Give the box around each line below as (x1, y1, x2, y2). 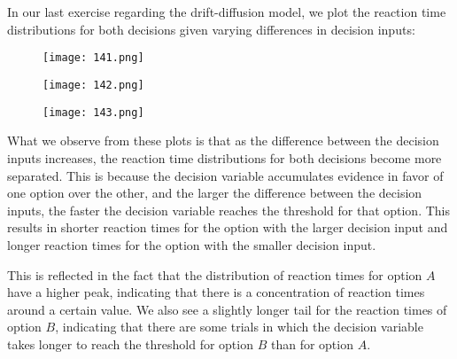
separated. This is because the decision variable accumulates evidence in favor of (7, 166, 444, 184)
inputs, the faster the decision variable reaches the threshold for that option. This (7, 200, 451, 219)
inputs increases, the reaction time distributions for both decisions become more (7, 148, 442, 167)
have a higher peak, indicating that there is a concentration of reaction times (7, 283, 425, 301)
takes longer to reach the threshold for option (7, 334, 253, 353)
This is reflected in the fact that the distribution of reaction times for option (7, 265, 422, 284)
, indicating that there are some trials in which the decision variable (55, 317, 423, 336)
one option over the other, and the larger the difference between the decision (7, 183, 422, 202)
